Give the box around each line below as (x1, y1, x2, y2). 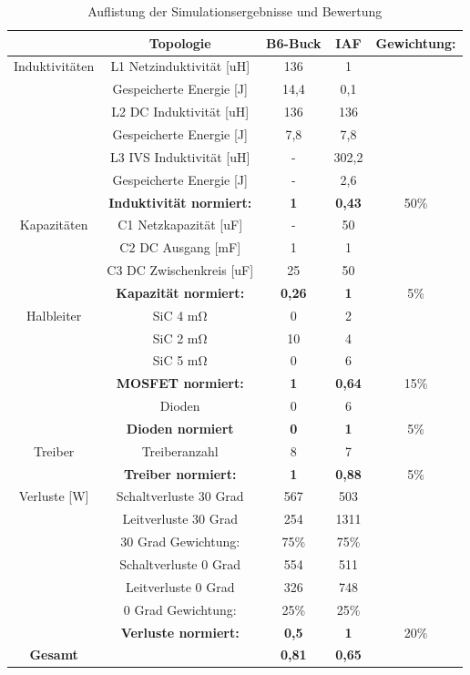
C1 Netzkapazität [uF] (117, 215, 243, 234)
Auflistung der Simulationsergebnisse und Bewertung (87, 2, 383, 20)
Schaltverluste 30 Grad (116, 486, 244, 506)
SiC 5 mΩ (152, 351, 208, 370)
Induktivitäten (14, 56, 95, 76)
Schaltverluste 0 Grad (119, 555, 241, 573)
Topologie (148, 33, 211, 52)
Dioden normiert (126, 418, 234, 437)
